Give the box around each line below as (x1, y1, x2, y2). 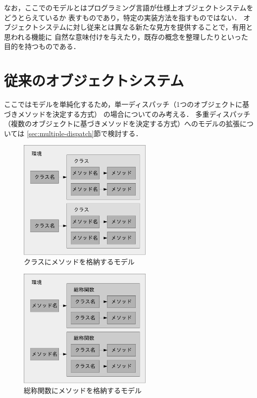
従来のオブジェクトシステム (4, 70, 184, 91)
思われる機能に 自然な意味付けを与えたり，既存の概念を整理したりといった (4, 31, 248, 42)
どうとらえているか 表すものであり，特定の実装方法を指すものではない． (4, 12, 241, 22)
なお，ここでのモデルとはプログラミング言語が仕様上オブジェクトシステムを (4, 2, 254, 12)
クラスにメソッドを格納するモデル (24, 256, 135, 267)
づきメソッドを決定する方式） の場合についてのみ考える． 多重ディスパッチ (4, 108, 251, 119)
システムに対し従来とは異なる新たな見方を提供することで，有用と (38, 22, 253, 32)
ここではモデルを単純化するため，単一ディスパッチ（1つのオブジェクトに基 (4, 99, 250, 109)
